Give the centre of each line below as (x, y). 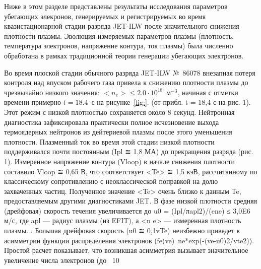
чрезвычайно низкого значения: (52, 92)
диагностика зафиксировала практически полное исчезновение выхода (112, 122)
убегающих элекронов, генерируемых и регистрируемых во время (105, 16)
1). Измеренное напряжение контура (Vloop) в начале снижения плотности (120, 161)
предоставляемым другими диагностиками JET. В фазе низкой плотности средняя (131, 201)
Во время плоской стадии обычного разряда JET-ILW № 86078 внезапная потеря (130, 72)
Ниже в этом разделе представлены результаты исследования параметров (116, 6)
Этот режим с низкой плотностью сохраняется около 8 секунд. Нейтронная (119, 112)
